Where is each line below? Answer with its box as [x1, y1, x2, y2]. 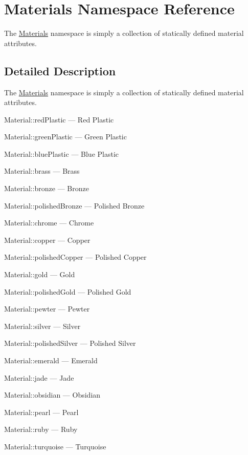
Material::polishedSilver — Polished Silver [4, 338, 136, 348]
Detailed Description [4, 63, 116, 78]
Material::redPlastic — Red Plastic [4, 114, 114, 125]
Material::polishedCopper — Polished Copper [4, 252, 147, 262]
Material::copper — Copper [4, 234, 91, 245]
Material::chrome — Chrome [4, 217, 94, 228]
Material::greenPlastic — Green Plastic [4, 131, 127, 142]
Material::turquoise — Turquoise [4, 441, 106, 451]
